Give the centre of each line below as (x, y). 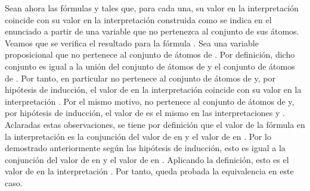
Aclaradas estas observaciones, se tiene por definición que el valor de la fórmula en (155, 124)
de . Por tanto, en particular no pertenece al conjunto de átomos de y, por (140, 78)
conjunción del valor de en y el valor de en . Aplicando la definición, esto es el (147, 159)
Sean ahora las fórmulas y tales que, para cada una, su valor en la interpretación (152, 8)
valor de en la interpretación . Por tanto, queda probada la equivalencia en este (149, 171)
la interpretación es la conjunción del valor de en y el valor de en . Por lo (138, 136)
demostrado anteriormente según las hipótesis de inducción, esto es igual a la (145, 148)
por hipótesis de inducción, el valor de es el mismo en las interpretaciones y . (145, 113)
